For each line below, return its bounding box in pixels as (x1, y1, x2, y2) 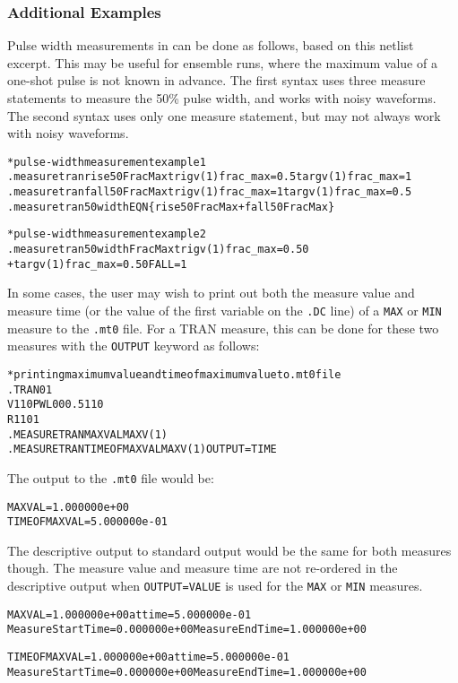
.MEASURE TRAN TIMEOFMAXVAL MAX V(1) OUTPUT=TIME (7, 443, 277, 456)
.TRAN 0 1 (7, 383, 53, 396)
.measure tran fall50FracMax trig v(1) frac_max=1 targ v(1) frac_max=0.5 (7, 186, 412, 199)
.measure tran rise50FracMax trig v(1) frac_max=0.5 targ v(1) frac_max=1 (7, 170, 412, 184)
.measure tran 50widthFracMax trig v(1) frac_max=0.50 (7, 243, 309, 256)
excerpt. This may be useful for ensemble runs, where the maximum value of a (7, 53, 437, 72)
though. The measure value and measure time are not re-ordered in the (7, 558, 398, 577)
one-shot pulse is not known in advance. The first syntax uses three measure (7, 71, 426, 90)
